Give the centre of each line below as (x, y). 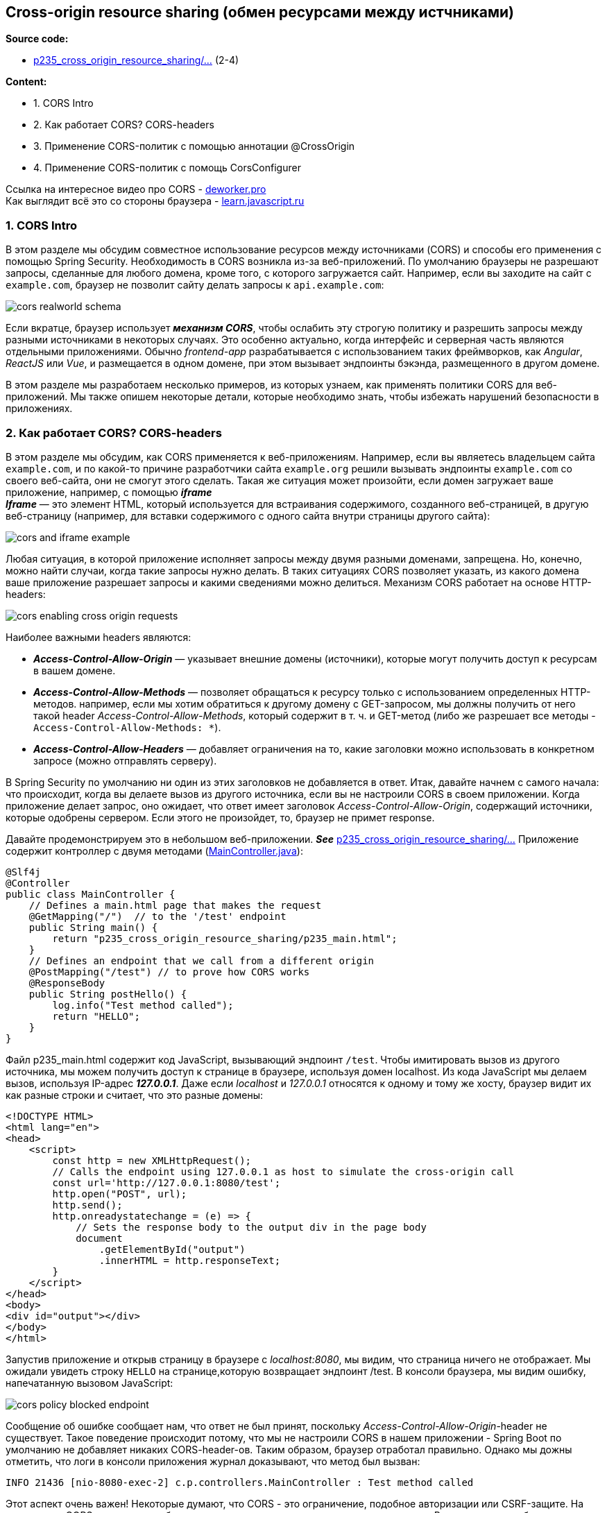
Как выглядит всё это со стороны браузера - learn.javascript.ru (155, 201)
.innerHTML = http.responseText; (190, 1260)
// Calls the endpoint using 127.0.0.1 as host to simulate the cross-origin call (283, 1171)
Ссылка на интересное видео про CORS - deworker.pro (136, 189)
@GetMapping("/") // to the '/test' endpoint (157, 916)
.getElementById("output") (172, 1249)
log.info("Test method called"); (143, 1005)
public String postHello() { (108, 994)
